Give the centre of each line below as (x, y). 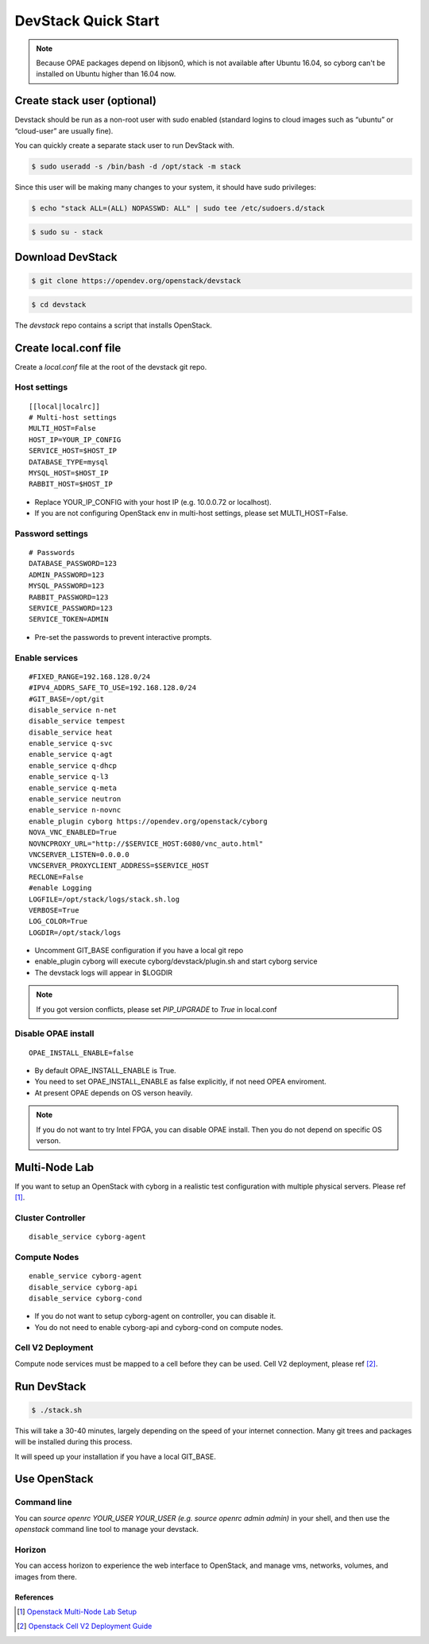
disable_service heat (71, 732)
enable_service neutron (75, 799)
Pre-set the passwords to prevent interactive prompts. (123, 637)
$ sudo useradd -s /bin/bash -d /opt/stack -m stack (136, 167)
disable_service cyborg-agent (88, 1237)
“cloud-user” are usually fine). (64, 130)
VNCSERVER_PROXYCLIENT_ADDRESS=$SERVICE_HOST (119, 866)
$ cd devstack (59, 304)
